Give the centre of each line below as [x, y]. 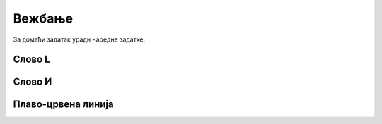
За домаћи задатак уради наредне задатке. [79, 39]
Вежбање [43, 18]
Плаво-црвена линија [63, 105]
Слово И [33, 82]
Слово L [31, 60]
